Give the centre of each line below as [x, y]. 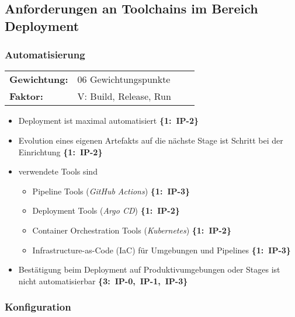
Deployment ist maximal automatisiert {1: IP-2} [109, 121]
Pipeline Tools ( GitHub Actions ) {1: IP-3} [111, 191]
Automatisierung [45, 55]
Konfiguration [38, 307]
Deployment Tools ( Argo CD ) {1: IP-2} [106, 210]
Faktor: [26, 96]
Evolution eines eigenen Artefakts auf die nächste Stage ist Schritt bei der [151, 140]
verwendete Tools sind [58, 171]
